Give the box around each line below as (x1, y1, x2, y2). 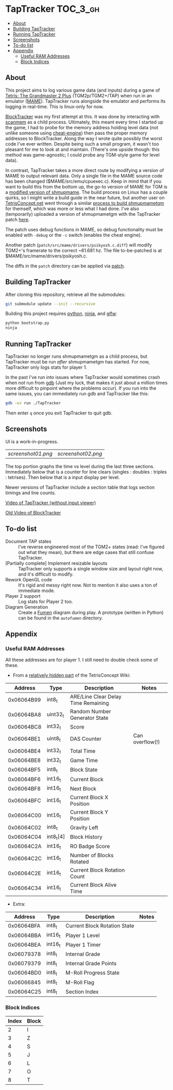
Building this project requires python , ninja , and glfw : (5, 310, 117, 317)
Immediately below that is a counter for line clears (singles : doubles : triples (5, 469, 167, 475)
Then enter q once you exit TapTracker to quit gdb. (5, 410, 113, 416)
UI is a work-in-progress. (5, 438, 58, 444)
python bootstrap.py (5, 320, 50, 326)
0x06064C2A (8, 843, 42, 850)
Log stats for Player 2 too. (18, 598, 73, 604)
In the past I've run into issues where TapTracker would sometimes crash (5, 374, 161, 380)
